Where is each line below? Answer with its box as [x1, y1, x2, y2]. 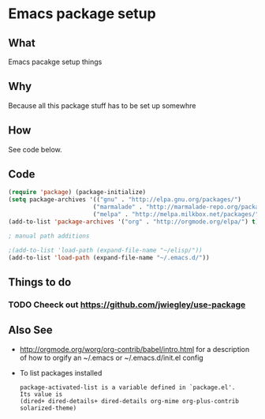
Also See [8, 324, 53, 337]
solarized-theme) [19, 404, 77, 412]
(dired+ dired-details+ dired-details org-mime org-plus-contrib [19, 397, 239, 405]
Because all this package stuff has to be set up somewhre [8, 100, 196, 110]
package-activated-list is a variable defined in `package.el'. [19, 383, 236, 391]
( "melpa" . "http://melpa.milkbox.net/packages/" [92, 211, 259, 219]
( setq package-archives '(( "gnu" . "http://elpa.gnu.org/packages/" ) [8, 196, 242, 204]
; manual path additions [8, 232, 90, 240]
